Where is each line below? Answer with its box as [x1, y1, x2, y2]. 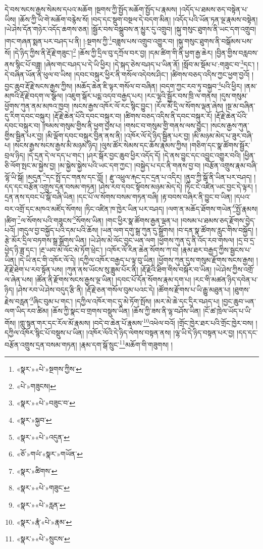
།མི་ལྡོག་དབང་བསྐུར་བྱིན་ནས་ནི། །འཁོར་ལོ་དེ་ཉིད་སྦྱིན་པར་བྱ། [45, 130, 190, 140]
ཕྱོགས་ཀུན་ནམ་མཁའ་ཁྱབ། [5, 100, 70, 111]
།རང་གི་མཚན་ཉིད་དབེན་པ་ [193, 274, 258, 285]
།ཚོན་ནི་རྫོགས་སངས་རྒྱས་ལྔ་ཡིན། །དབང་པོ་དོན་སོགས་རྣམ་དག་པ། [35, 274, 191, 285]
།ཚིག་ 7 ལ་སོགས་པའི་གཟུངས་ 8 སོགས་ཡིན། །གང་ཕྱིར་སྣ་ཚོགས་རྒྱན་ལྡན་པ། [5, 213, 179, 225]
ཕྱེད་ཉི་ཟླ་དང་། [5, 244, 37, 255]
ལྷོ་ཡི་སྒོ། [5, 171, 24, 182]
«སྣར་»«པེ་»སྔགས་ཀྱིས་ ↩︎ [16, 364, 82, 374]
